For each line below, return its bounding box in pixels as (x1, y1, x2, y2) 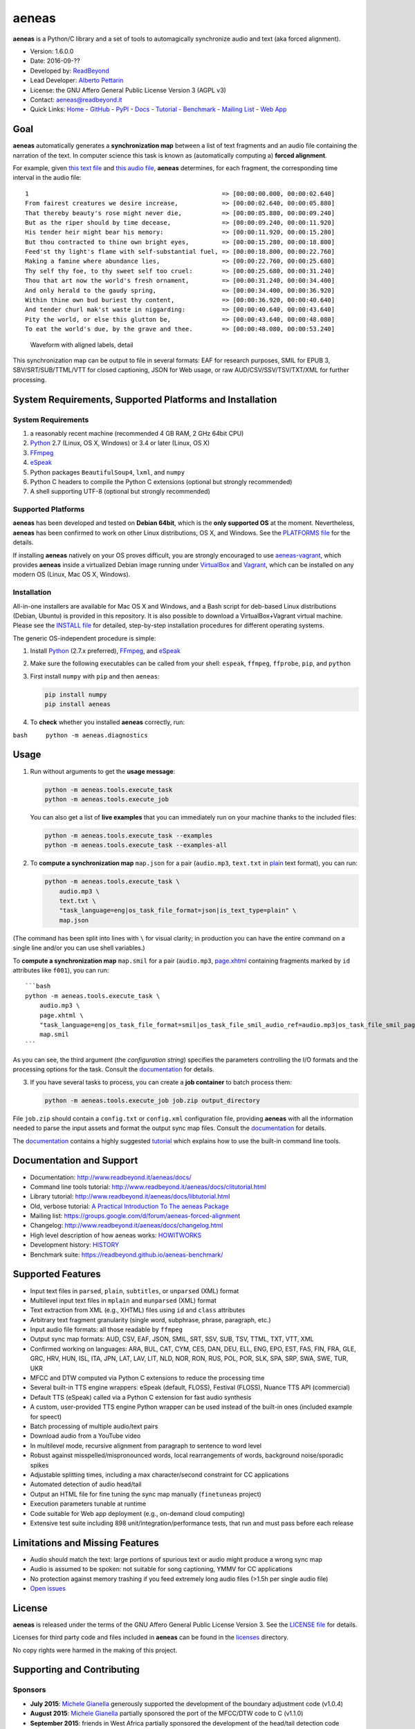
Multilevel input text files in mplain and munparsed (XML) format (30, 1296, 217, 1304)
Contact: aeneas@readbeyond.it (30, 95, 122, 104)
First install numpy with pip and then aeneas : (30, 672, 160, 681)
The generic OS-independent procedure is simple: (12, 634, 156, 642)
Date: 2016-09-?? (30, 57, 80, 65)
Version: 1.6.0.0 (30, 47, 74, 55)
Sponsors (12, 1685, 46, 1694)
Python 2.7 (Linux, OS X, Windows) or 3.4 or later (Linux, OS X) (30, 439, 210, 447)
